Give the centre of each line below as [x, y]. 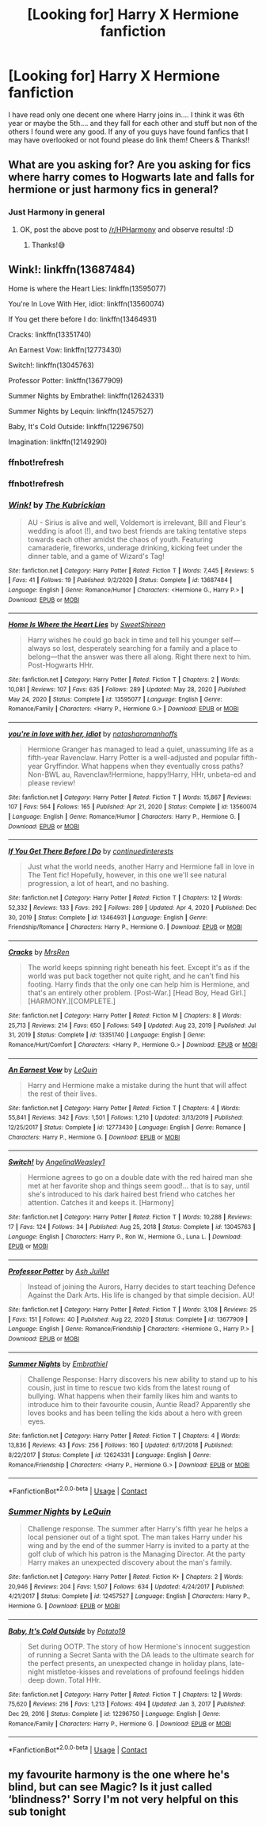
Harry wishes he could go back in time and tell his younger [123, 640]
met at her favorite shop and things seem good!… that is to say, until [139, 1186]
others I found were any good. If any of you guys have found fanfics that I [128, 131]
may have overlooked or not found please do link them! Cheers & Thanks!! [129, 139]
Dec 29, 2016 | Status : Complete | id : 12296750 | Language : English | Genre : [114, 1714]
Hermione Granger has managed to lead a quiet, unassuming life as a [141, 749]
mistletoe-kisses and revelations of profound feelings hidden [145, 1672]
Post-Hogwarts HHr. [61, 665]
